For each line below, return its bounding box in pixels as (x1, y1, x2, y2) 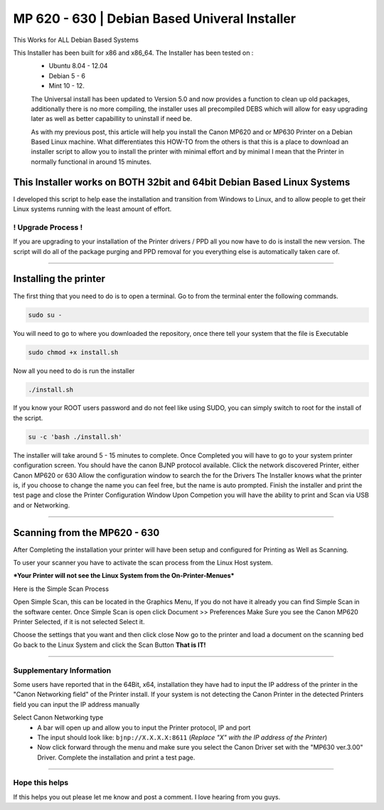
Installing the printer (13, 273, 106, 285)
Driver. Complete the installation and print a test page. (37, 753, 196, 762)
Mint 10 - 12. (48, 82, 85, 90)
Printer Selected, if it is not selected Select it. (13, 618, 145, 626)
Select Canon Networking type (13, 713, 104, 722)
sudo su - (28, 310, 63, 319)
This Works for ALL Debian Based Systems (13, 36, 139, 44)
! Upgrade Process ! (13, 222, 83, 232)
